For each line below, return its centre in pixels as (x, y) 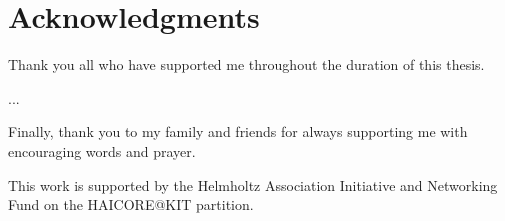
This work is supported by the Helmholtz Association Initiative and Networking (253, 184)
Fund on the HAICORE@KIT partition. (131, 204)
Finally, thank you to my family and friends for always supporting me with (238, 131)
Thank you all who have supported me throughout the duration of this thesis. (246, 64)
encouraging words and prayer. (102, 150)
